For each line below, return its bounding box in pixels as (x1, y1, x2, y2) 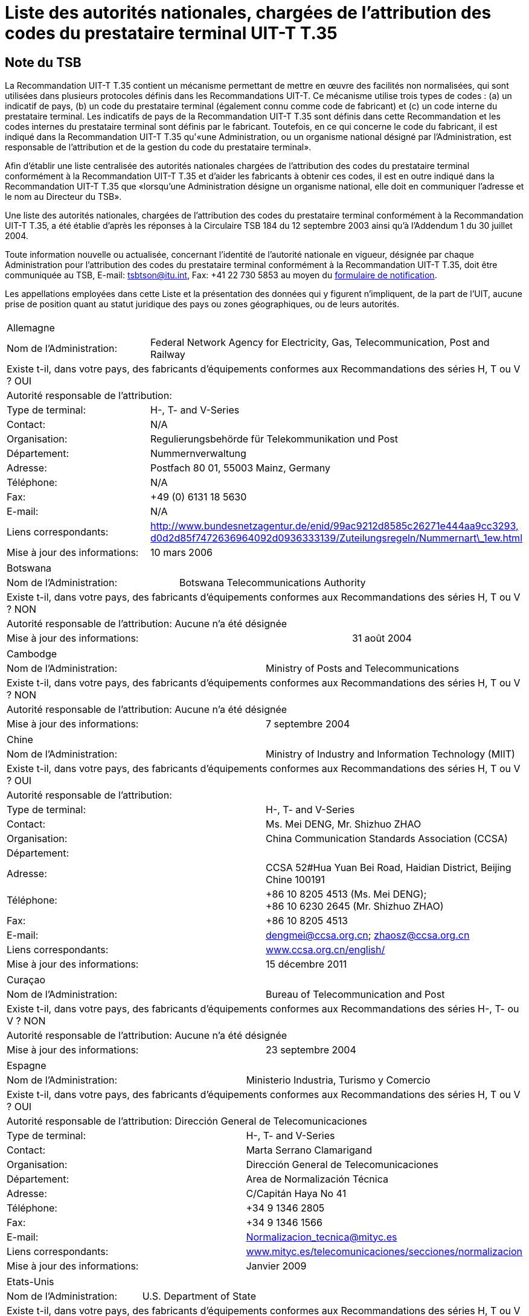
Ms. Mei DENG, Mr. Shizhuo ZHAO (266, 817, 422, 830)
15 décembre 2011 (266, 957, 347, 970)
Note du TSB (5, 54, 82, 70)
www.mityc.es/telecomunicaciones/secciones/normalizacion (246, 1245, 522, 1257)
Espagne (7, 1059, 46, 1072)
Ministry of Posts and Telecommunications (266, 662, 460, 674)
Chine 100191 (266, 873, 325, 886)
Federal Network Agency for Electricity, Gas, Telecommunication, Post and (150, 336, 490, 348)
